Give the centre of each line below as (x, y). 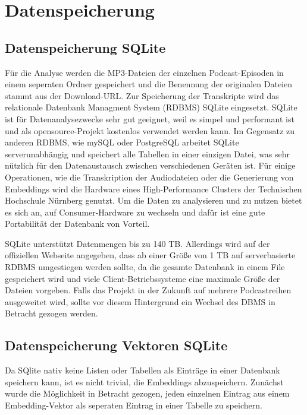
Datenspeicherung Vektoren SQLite (116, 345)
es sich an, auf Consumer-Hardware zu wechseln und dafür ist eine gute (135, 212)
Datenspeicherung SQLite (85, 47)
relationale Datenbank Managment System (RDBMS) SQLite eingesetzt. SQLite (151, 107)
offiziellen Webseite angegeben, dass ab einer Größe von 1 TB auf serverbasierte (150, 255)
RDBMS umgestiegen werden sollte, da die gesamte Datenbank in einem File (145, 267)
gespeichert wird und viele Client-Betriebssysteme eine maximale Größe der (142, 278)
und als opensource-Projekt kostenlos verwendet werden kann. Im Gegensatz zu (150, 130)
